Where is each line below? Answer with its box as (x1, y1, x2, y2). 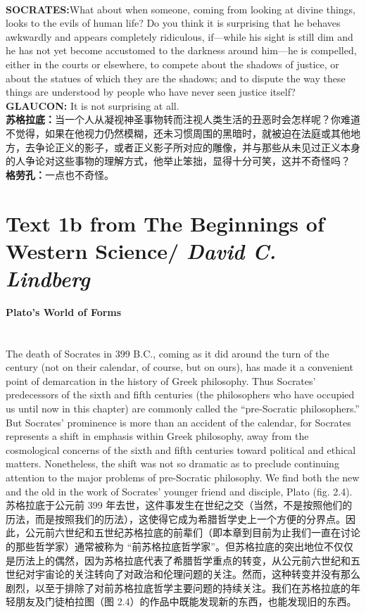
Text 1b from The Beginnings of (6, 208, 324, 237)
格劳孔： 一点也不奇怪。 (6, 167, 114, 182)
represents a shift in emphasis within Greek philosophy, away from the (6, 429, 309, 443)
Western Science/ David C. (6, 236, 277, 265)
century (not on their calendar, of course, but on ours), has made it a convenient (6, 360, 353, 374)
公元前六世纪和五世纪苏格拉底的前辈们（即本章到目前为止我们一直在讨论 (25, 525, 360, 540)
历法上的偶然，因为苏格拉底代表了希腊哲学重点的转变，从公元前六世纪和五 (15, 552, 360, 567)
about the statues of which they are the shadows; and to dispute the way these (6, 70, 346, 85)
